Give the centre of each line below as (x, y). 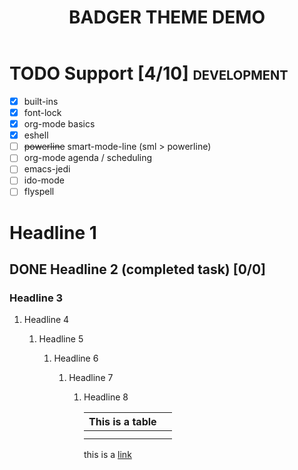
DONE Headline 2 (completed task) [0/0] (138, 269)
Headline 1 (53, 232)
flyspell (39, 192)
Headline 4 (46, 320)
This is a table (122, 422)
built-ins (41, 101)
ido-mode (44, 180)
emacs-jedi (47, 169)
